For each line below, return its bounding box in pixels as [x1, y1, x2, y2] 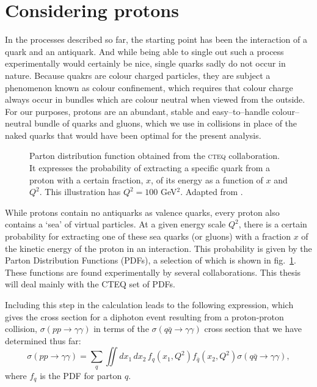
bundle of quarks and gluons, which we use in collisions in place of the [34, 117, 297, 130]
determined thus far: [5, 334, 81, 347]
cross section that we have [204, 322, 302, 335]
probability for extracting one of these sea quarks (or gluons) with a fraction [5, 230, 291, 243]
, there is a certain [238, 218, 307, 230]
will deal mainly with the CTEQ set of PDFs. [5, 278, 175, 290]
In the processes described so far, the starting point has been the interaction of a [5, 33, 307, 46]
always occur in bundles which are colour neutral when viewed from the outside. [5, 93, 305, 106]
